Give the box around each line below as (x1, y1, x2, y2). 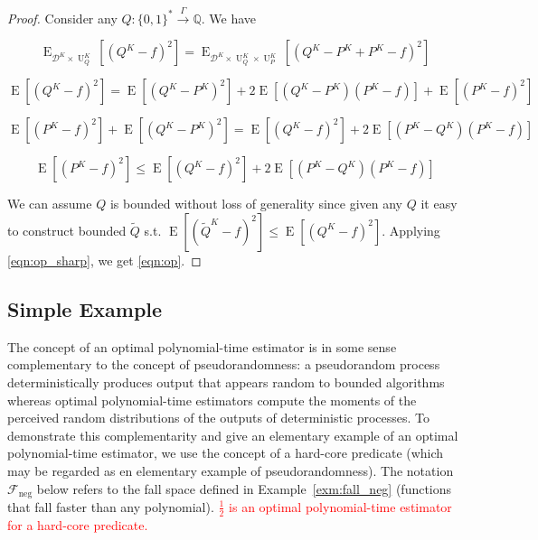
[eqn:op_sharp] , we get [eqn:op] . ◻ (7, 250, 202, 269)
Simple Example (7, 294, 163, 322)
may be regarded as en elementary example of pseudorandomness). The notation (7, 461, 454, 479)
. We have (201, 8, 257, 27)
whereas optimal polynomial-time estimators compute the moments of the (7, 390, 417, 409)
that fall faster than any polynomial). (7, 497, 214, 516)
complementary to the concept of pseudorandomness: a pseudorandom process (7, 355, 440, 374)
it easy (420, 194, 458, 213)
